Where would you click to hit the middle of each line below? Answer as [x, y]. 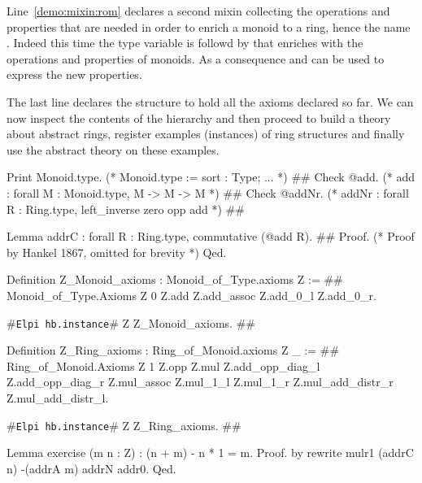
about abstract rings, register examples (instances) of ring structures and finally [206, 134]
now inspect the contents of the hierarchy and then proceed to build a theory [199, 117]
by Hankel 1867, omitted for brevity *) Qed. [117, 252]
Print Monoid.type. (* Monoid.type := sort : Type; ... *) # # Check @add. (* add [211, 177]
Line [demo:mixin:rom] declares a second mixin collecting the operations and [198, 11]
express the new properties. [74, 74]
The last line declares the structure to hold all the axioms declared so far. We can [210, 101]
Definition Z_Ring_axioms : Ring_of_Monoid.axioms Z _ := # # [173, 350]
